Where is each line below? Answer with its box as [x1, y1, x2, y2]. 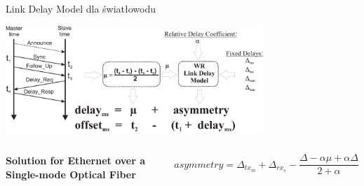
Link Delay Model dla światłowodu [6, 1, 156, 15]
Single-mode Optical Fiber [6, 166, 136, 181]
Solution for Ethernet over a [6, 153, 146, 168]
